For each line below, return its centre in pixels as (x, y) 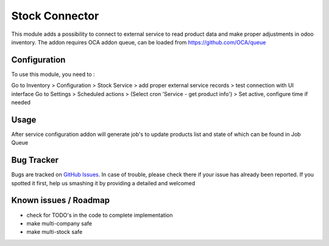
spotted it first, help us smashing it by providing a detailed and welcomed (103, 183)
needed (21, 103)
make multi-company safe (59, 223)
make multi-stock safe (55, 232)
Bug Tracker (35, 160)
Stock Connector (55, 16)
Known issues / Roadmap (60, 200)
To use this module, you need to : (53, 74)
